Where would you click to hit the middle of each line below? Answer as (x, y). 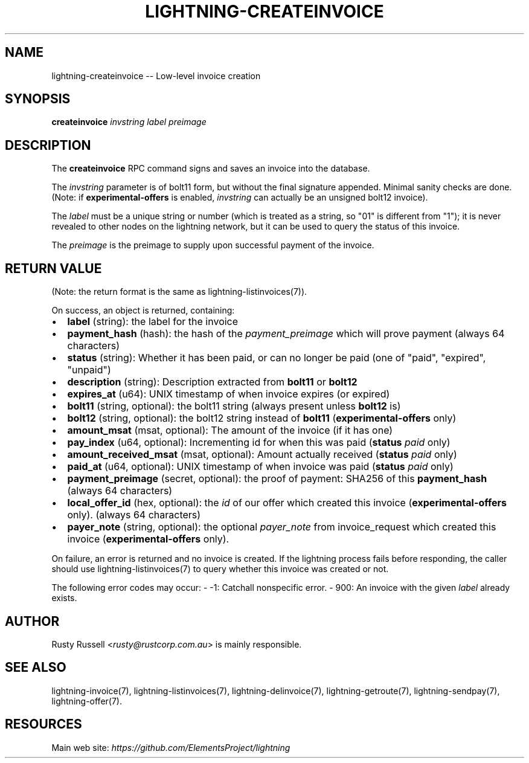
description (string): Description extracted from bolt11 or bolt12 (212, 382)
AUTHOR (32, 621)
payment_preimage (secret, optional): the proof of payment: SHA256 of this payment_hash (277, 479)
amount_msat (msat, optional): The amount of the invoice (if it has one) (230, 430)
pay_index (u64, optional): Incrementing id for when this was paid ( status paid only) (259, 443)
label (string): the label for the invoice (153, 322)
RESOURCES (43, 724)
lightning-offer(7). (87, 701)
